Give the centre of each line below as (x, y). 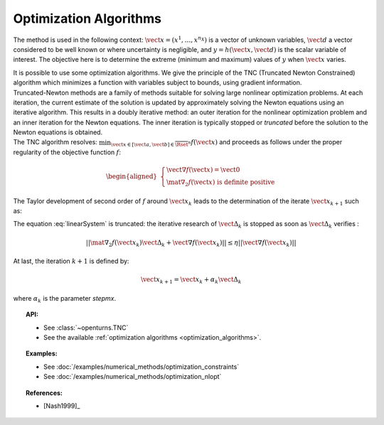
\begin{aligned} (132, 176)
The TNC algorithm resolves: (55, 142)
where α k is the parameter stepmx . (65, 299)
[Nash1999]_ (62, 406)
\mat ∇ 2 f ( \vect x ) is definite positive (220, 183)
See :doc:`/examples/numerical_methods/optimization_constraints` (142, 367)
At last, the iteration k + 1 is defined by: (71, 261)
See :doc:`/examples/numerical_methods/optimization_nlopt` (133, 377)
